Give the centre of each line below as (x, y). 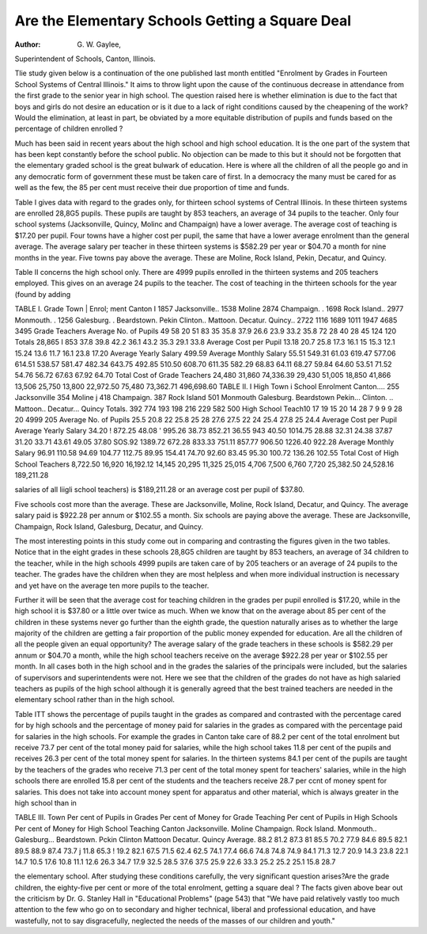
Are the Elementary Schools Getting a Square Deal (183, 21)
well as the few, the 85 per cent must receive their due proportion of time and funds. (152, 188)
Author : (28, 44)
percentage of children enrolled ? (69, 129)
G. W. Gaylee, (99, 44)
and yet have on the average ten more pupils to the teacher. (112, 585)
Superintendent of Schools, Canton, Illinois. (85, 59)
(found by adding (43, 294)
